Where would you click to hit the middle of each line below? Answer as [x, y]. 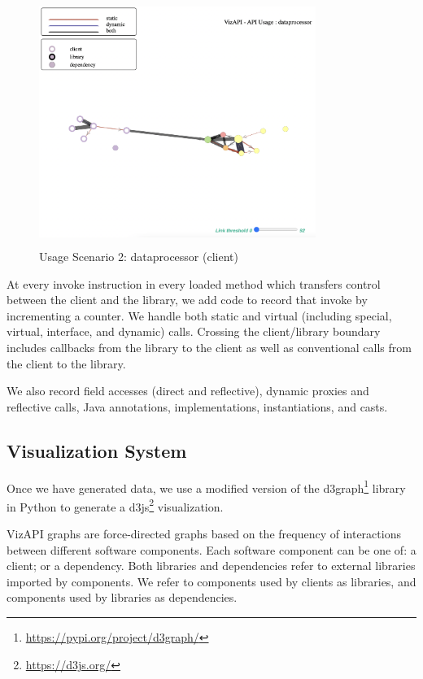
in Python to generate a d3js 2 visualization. [115, 505]
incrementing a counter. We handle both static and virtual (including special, [199, 315]
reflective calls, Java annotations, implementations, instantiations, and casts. [197, 406]
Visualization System [97, 450]
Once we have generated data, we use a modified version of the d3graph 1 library [206, 486]
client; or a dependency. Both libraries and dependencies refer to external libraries [211, 566]
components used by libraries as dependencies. [122, 597]
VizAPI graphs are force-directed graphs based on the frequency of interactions [204, 533]
